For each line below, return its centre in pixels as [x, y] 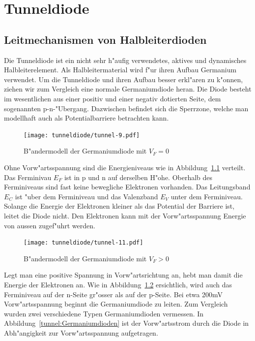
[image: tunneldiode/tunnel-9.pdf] [82, 135]
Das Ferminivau [28, 177]
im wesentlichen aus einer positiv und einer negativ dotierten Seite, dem [113, 98]
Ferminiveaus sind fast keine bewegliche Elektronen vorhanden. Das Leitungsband [127, 187]
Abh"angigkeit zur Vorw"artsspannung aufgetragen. [81, 332]
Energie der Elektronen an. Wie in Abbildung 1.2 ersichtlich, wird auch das [118, 284]
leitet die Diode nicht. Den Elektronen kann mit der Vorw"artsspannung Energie [125, 215]
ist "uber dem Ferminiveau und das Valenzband [86, 196]
